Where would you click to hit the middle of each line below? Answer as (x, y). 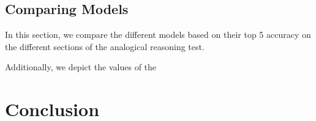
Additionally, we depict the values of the (81, 67)
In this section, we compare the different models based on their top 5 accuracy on (158, 35)
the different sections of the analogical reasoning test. (105, 46)
